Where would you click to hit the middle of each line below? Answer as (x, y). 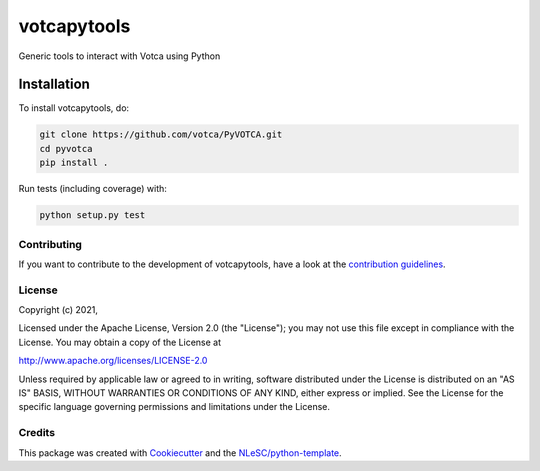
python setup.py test (92, 215)
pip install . (74, 163)
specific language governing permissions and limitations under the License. (174, 407)
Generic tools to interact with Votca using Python (119, 56)
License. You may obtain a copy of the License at (120, 342)
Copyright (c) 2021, (58, 310)
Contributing (50, 244)
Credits (36, 433)
